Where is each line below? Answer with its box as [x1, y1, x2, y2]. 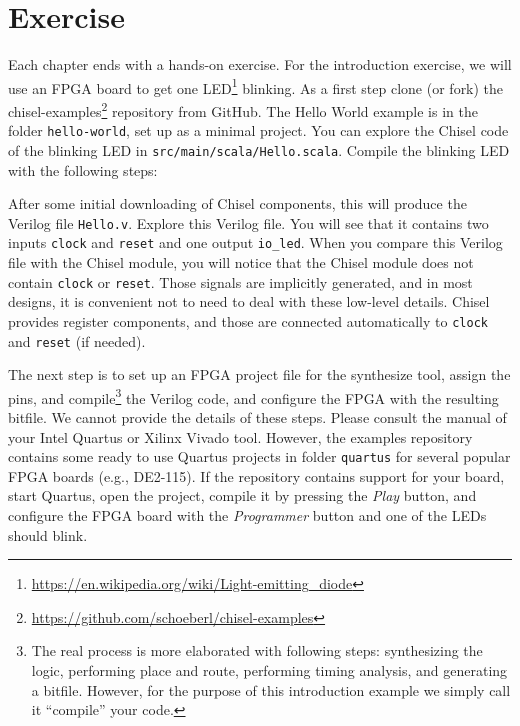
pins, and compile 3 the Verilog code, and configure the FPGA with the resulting [8, 384, 499, 408]
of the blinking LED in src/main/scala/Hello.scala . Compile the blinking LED [8, 139, 510, 160]
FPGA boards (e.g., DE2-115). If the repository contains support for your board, [8, 465, 505, 486]
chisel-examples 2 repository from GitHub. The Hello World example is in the [8, 97, 478, 121]
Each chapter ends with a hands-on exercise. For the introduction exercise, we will [8, 54, 512, 75]
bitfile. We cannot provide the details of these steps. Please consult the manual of [8, 407, 507, 428]
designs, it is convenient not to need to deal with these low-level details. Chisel [8, 291, 490, 312]
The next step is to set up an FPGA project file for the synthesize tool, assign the [8, 364, 511, 385]
